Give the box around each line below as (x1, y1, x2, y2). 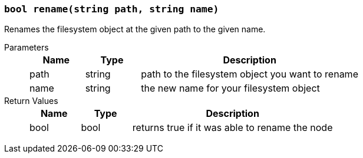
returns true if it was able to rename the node (132, 122, 333, 134)
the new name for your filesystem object (141, 82, 320, 95)
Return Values (4, 96, 58, 106)
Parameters (4, 42, 49, 53)
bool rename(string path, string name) (4, 4, 219, 15)
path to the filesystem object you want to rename (141, 68, 358, 80)
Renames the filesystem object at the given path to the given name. (4, 24, 266, 35)
